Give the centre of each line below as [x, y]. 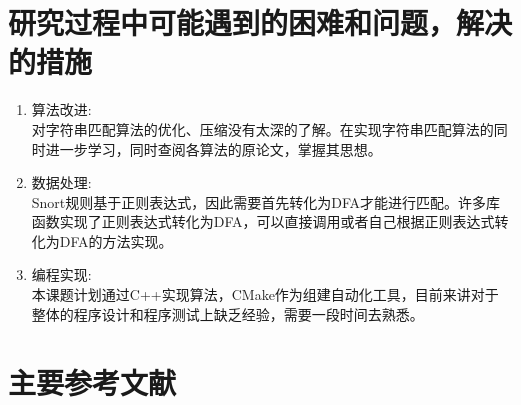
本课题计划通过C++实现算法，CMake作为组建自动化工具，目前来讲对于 [265, 294]
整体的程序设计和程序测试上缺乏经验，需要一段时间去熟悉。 [227, 313]
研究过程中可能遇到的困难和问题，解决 [260, 22]
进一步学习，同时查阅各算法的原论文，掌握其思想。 [213, 148]
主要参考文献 [92, 382]
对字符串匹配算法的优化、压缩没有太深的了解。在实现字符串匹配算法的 [262, 128]
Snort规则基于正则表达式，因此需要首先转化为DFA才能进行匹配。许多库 [266, 201]
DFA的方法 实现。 [116, 240]
